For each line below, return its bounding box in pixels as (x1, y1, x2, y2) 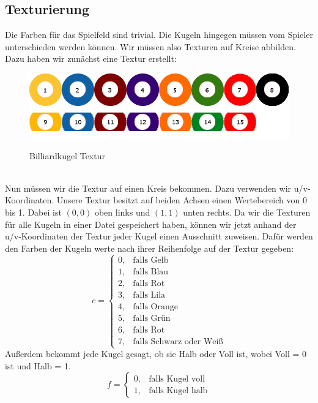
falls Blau (133, 267, 169, 276)
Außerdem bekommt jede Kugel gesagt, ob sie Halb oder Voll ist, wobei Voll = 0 (5, 347, 306, 360)
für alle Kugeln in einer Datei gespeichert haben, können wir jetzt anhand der (5, 217, 297, 230)
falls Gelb (133, 255, 169, 265)
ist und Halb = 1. (5, 359, 71, 372)
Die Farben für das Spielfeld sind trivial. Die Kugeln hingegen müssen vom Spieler (5, 28, 313, 41)
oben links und (94, 205, 150, 218)
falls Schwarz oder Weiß (133, 337, 223, 346)
